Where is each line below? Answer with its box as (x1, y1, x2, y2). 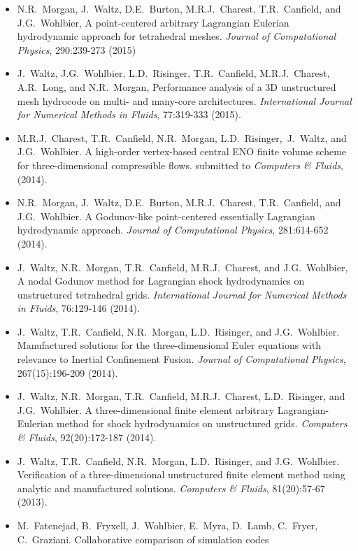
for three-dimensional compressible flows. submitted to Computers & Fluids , (17, 157, 343, 172)
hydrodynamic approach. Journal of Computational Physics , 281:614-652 (17, 222, 329, 237)
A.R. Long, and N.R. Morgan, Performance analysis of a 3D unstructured (17, 79, 336, 94)
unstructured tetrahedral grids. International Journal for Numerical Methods (17, 287, 347, 301)
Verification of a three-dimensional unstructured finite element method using (17, 467, 345, 482)
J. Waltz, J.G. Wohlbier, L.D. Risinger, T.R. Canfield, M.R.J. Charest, (17, 66, 330, 80)
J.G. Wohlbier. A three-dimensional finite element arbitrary (17, 402, 275, 417)
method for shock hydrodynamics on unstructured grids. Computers (57, 416, 348, 431)
